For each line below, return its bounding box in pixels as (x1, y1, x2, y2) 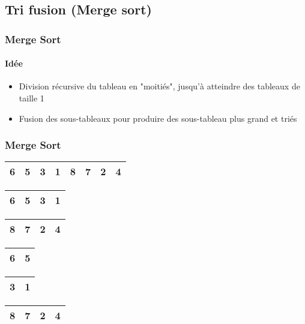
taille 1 (19, 92, 44, 104)
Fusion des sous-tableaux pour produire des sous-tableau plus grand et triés (19, 112, 297, 124)
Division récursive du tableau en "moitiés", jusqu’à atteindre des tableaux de (19, 80, 300, 92)
